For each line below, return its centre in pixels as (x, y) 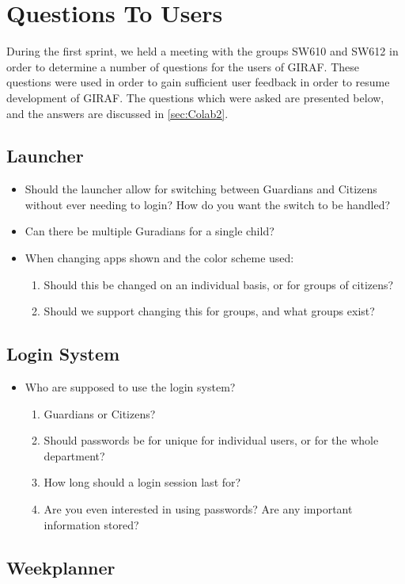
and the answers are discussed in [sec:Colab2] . (117, 113)
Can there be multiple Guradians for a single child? (150, 231)
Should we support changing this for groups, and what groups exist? (209, 311)
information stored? (91, 524)
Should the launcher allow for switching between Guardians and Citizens (201, 189)
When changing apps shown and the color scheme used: (159, 258)
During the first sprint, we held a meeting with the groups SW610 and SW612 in (202, 51)
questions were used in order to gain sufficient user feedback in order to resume (198, 82)
